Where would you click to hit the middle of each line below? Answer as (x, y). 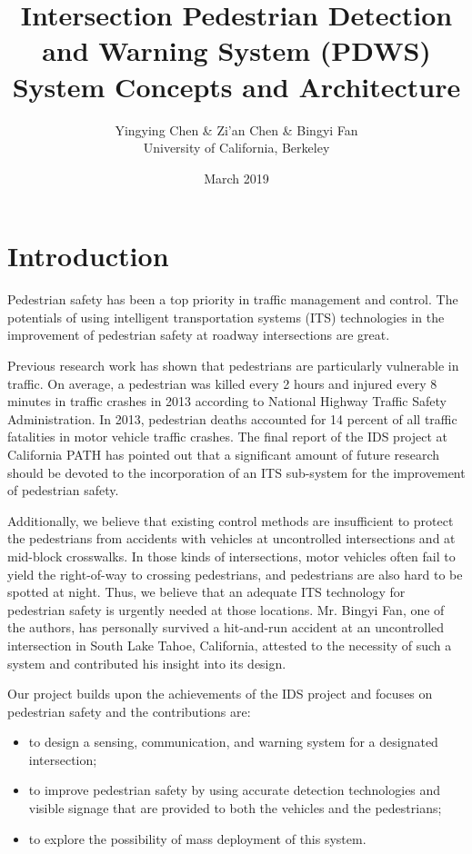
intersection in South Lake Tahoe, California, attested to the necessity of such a (230, 645)
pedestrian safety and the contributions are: (129, 711)
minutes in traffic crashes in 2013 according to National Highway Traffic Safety (227, 401)
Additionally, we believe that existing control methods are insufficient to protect (231, 520)
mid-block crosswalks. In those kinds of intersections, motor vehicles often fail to (231, 556)
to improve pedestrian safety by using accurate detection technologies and (235, 790)
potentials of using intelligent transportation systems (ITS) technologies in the (226, 317)
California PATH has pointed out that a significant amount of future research (224, 454)
